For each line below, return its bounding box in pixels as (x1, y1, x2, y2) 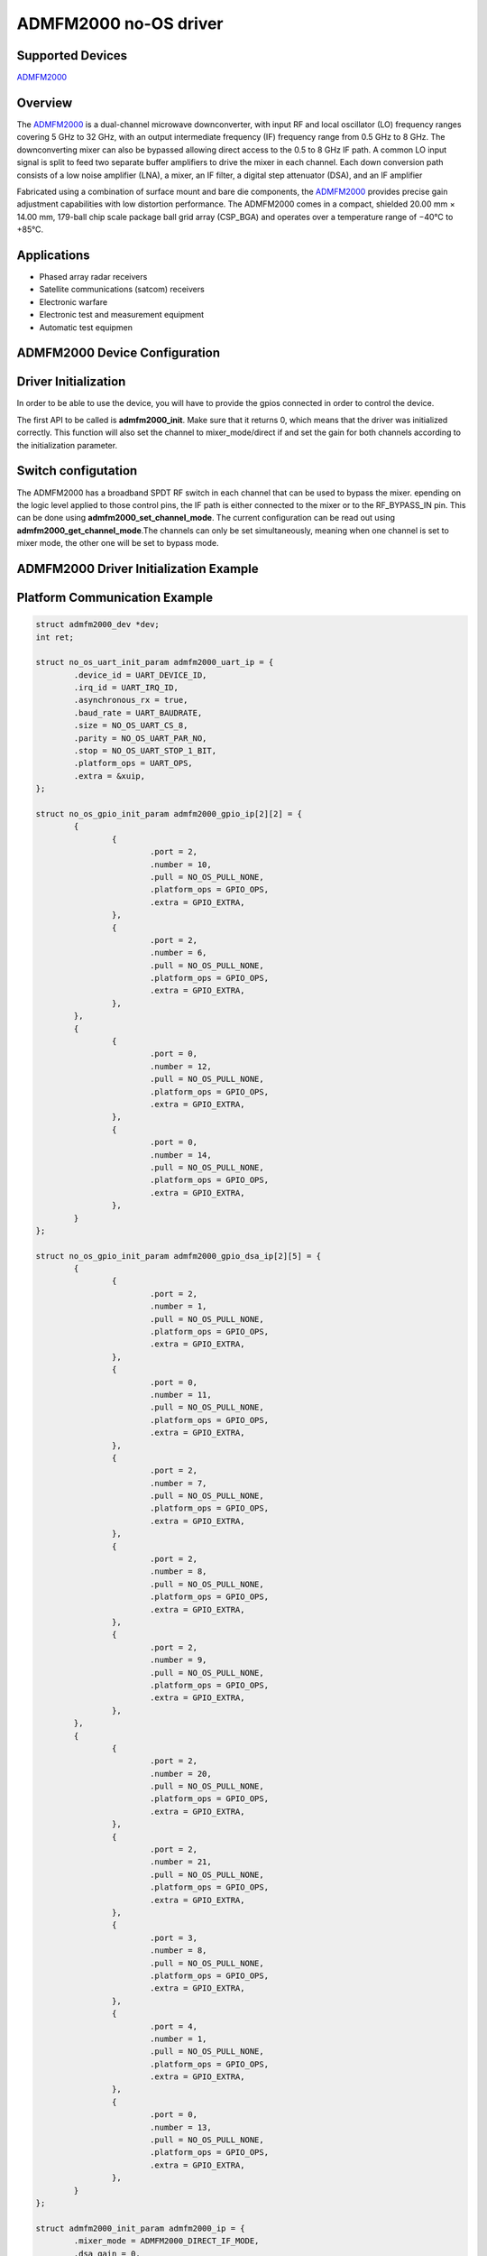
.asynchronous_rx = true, (73, 695, 188, 706)
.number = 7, (149, 1478, 207, 1488)
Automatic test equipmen (39, 321, 133, 333)
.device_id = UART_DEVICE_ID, (73, 670, 207, 680)
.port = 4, (149, 2021, 198, 2031)
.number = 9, (149, 1655, 207, 1665)
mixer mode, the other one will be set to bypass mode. (16, 538, 220, 549)
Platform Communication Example (16, 589, 214, 605)
